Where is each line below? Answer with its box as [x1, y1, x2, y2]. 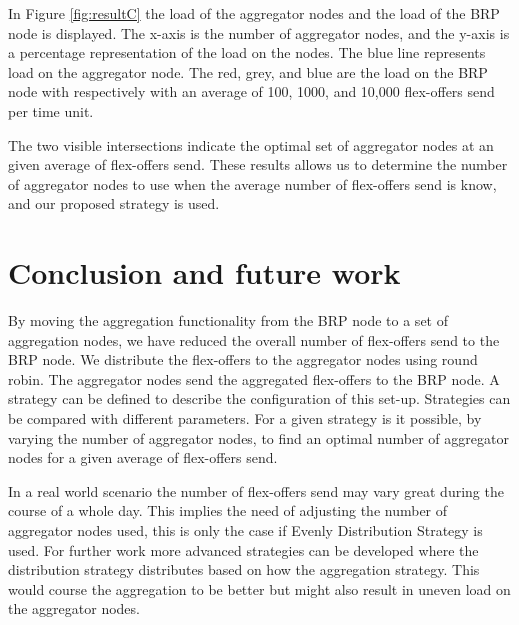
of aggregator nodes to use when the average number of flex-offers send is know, [8, 173, 497, 194]
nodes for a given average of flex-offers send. [8, 447, 278, 468]
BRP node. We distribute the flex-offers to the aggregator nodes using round [8, 349, 478, 370]
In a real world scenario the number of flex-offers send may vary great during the [8, 480, 504, 501]
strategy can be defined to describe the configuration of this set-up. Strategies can [8, 388, 511, 409]
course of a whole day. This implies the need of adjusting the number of [8, 500, 448, 521]
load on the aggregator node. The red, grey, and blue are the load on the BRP [8, 61, 488, 82]
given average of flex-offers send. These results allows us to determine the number [8, 154, 508, 175]
